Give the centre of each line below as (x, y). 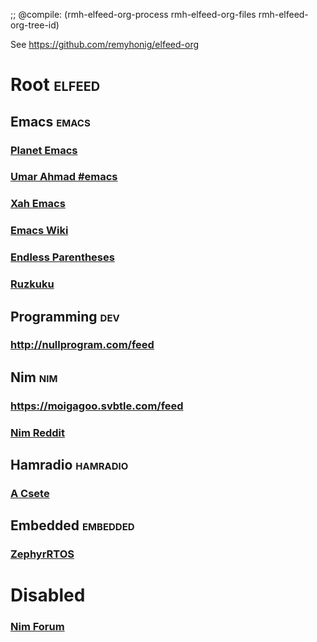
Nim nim (34, 377)
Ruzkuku (32, 284)
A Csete (30, 493)
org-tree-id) (35, 25)
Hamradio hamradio (69, 465)
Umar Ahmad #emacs (64, 177)
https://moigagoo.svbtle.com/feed (97, 406)
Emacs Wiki (39, 231)
